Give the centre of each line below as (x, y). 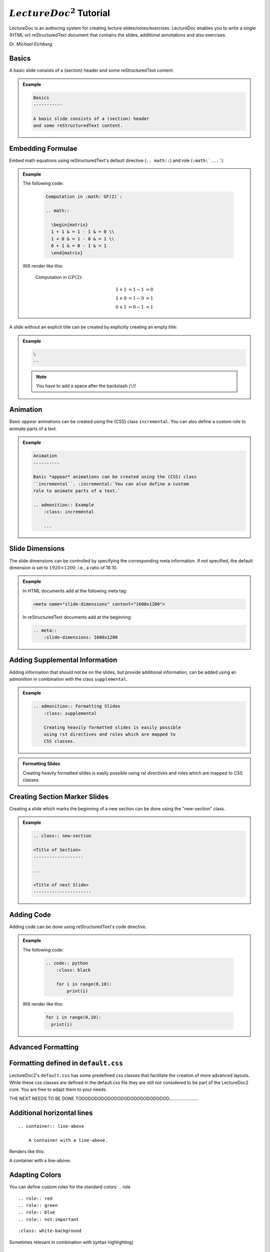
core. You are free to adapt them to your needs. (58, 1089)
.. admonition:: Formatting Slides (77, 706)
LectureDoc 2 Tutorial (59, 12)
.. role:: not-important (48, 1219)
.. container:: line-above (51, 1126)
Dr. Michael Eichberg (31, 44)
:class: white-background (50, 1231)
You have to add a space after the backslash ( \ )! (86, 386)
